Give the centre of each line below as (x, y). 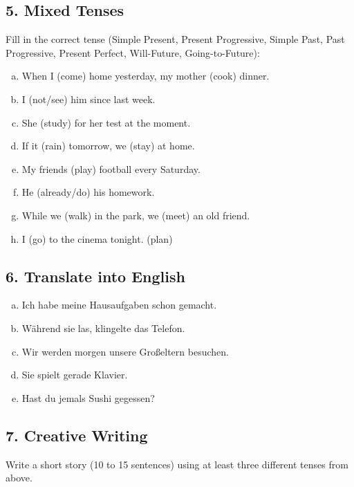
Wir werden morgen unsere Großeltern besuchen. (125, 351)
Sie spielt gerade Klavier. (75, 375)
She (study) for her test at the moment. (106, 122)
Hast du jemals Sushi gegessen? (88, 397)
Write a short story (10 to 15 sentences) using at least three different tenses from (177, 464)
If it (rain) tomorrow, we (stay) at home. (108, 146)
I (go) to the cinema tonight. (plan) (97, 238)
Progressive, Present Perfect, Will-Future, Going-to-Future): (133, 52)
